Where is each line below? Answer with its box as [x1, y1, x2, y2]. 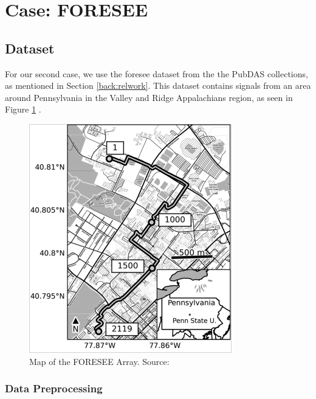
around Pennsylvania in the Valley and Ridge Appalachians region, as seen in [5, 91, 293, 103]
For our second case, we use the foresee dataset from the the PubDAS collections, [5, 67, 308, 80]
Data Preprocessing [5, 381, 103, 396]
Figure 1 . [5, 103, 41, 116]
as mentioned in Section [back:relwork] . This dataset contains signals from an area [5, 79, 311, 92]
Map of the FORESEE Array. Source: [29, 355, 170, 367]
